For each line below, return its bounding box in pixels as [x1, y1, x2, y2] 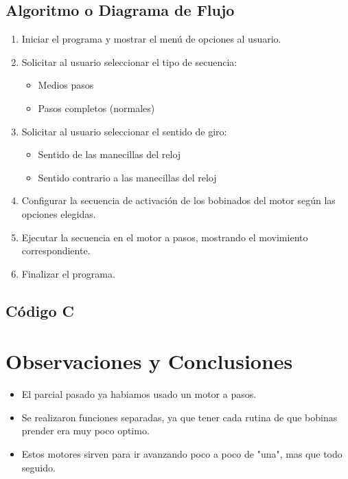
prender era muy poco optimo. [21, 423, 150, 438]
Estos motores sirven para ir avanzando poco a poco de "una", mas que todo [21, 447, 343, 461]
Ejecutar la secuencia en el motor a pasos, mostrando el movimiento [21, 230, 308, 244]
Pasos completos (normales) [38, 100, 155, 115]
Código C [5, 300, 74, 321]
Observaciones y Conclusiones [5, 347, 293, 375]
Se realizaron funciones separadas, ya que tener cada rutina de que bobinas [21, 410, 338, 424]
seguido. [21, 460, 56, 474]
